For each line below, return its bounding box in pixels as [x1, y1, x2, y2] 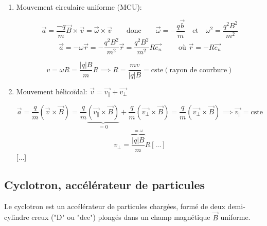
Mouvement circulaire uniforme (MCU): [16, 2, 142, 12]
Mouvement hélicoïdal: [16, 86, 87, 96]
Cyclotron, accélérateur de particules [4, 176, 205, 192]
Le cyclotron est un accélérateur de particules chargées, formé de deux [4, 200, 225, 211]
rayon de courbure [169, 66, 227, 74]
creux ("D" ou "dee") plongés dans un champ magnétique [31, 212, 210, 222]
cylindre [4, 212, 29, 222]
